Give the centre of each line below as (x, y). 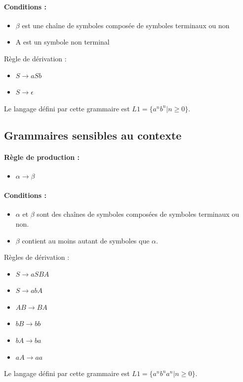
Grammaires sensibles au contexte (93, 135)
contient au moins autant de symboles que (86, 240)
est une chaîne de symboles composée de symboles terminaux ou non (126, 25)
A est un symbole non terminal (62, 42)
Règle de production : (42, 157)
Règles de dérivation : (37, 257)
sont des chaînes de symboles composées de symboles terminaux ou (138, 214)
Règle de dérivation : (35, 58)
